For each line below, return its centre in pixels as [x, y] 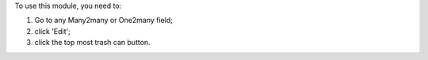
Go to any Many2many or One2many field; [104, 21]
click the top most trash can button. [92, 43]
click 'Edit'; [52, 31]
